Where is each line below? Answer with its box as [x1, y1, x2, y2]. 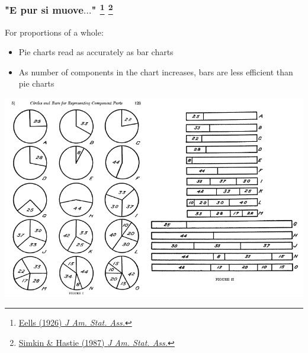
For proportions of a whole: [5, 26, 104, 38]
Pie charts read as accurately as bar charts [18, 46, 174, 58]
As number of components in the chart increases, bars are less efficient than [18, 65, 293, 78]
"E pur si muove [5, 2, 84, 17]
